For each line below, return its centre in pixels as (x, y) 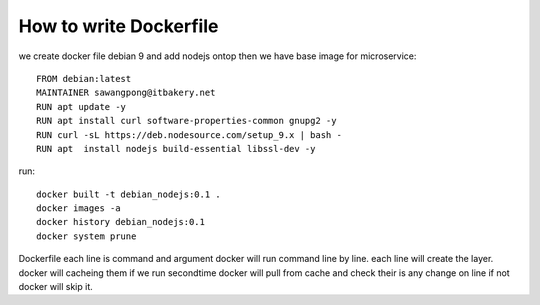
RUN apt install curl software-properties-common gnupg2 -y (186, 121)
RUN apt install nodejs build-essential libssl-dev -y (176, 148)
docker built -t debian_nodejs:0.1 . (129, 194)
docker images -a (78, 208)
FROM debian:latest (84, 78)
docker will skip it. (56, 287)
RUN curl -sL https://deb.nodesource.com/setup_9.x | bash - (189, 134)
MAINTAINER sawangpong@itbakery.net (126, 93)
